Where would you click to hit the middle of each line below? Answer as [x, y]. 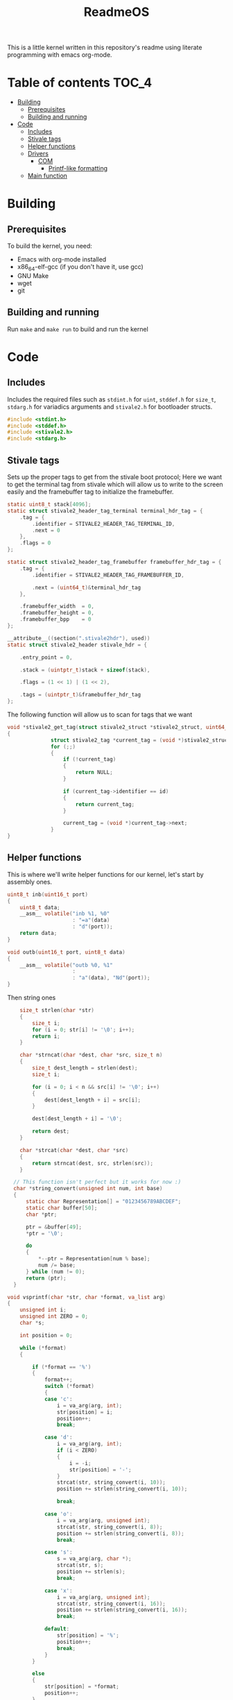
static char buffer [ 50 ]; [61, 1208]
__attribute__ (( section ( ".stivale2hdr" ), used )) [79, 638]
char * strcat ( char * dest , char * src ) [74, 1150]
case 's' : [58, 1552]
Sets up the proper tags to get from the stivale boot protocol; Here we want [115, 477]
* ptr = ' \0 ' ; [44, 1233]
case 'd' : [58, 1437]
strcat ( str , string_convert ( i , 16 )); [111, 1604]
